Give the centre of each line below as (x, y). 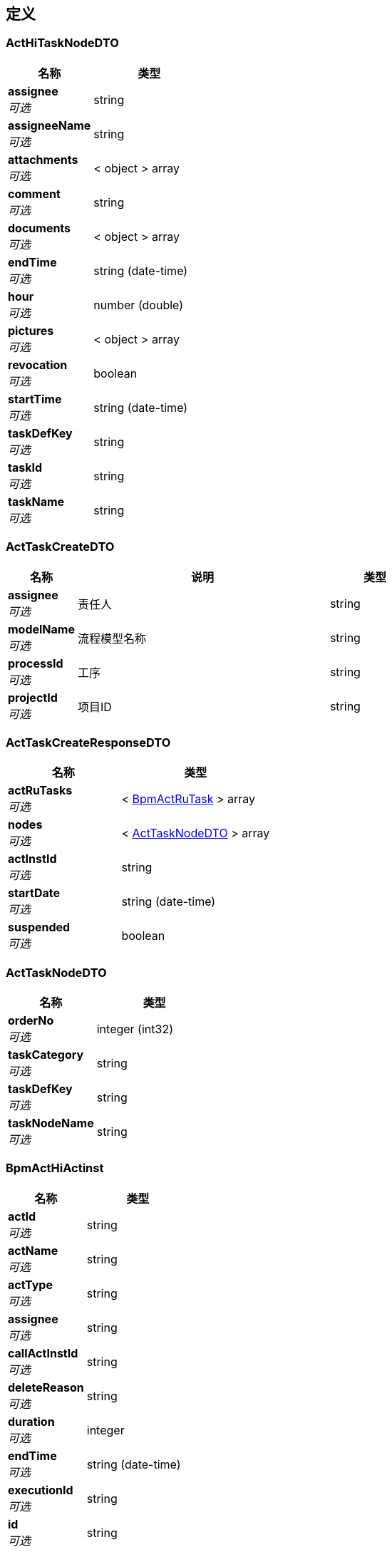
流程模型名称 (112, 638)
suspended (39, 927)
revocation (38, 364)
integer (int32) (135, 1029)
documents (40, 228)
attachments (43, 159)
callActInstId (43, 1353)
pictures (31, 330)
